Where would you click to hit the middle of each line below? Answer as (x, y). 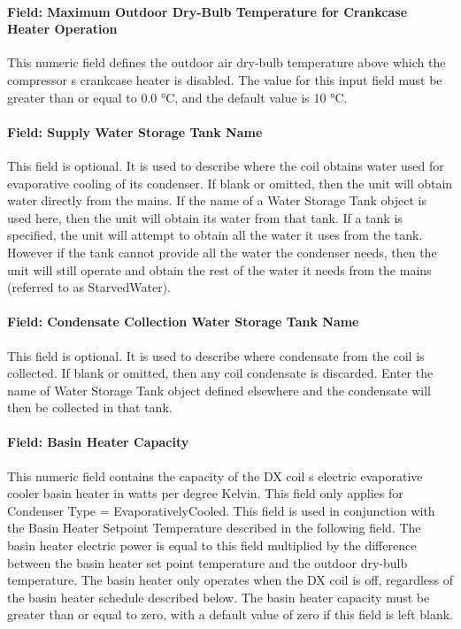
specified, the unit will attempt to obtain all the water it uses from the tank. (215, 235)
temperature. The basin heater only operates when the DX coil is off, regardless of (230, 580)
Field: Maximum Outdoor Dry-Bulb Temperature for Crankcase (207, 11)
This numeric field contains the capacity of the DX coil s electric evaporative (215, 476)
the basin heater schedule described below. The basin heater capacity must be (219, 597)
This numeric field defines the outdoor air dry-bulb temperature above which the (227, 62)
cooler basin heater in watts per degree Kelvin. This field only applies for (205, 493)
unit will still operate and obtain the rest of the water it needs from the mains (219, 269)
